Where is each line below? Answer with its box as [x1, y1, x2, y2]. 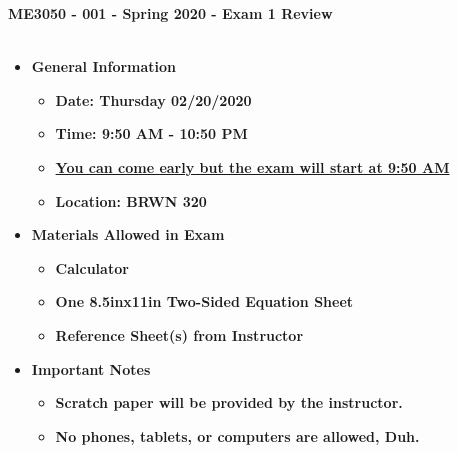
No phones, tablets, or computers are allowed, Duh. [55, 425, 420, 446]
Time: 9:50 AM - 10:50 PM [55, 123, 248, 144]
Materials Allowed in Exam [31, 224, 225, 245]
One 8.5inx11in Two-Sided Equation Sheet [55, 291, 354, 312]
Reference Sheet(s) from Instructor [55, 324, 304, 345]
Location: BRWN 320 [55, 190, 207, 211]
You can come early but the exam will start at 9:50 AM [55, 156, 450, 177]
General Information [31, 56, 177, 77]
